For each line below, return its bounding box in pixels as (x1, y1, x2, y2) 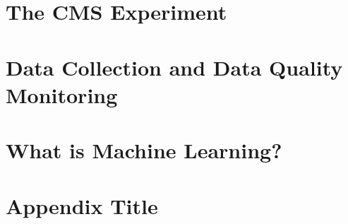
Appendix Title (6, 191, 158, 220)
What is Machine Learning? (6, 136, 282, 165)
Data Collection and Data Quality (6, 52, 343, 81)
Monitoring (6, 80, 118, 109)
